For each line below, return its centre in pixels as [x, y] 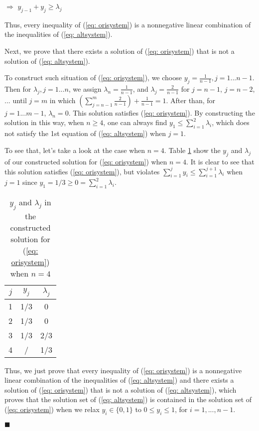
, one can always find [135, 122]
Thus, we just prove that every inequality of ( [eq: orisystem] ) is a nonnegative [123, 370]
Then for [18, 88]
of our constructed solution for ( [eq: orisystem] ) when [86, 161]
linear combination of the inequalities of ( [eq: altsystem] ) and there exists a [119, 380]
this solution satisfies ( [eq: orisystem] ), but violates [82, 171]
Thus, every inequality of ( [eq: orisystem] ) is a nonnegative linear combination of [128, 24]
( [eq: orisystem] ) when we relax [52, 409]
